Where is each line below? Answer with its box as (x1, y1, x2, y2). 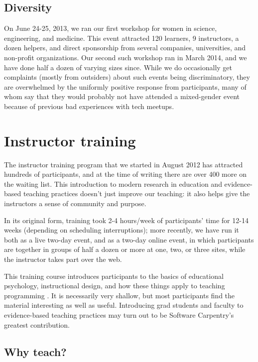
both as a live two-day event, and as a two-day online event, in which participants (4, 234, 254, 244)
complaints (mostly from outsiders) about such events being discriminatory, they (4, 72, 250, 82)
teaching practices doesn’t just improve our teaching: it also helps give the (23, 188, 250, 199)
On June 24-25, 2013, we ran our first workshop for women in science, (4, 23, 217, 33)
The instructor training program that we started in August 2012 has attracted (4, 159, 243, 169)
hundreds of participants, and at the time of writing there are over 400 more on (4, 169, 247, 179)
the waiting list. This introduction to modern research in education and (4, 178, 222, 189)
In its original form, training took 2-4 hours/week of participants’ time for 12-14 (4, 215, 249, 225)
